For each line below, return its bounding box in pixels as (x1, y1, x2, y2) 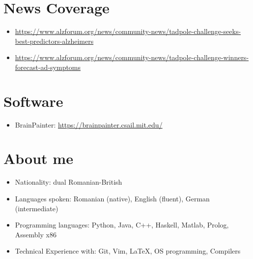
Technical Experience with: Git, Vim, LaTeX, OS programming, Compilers (15, 246, 241, 256)
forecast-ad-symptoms (15, 62, 81, 72)
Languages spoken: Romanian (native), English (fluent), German (15, 193, 210, 203)
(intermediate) (15, 203, 58, 213)
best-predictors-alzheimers (15, 35, 94, 46)
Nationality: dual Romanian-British (15, 177, 122, 187)
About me (3, 148, 73, 168)
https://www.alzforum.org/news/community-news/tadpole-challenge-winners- (15, 52, 249, 63)
